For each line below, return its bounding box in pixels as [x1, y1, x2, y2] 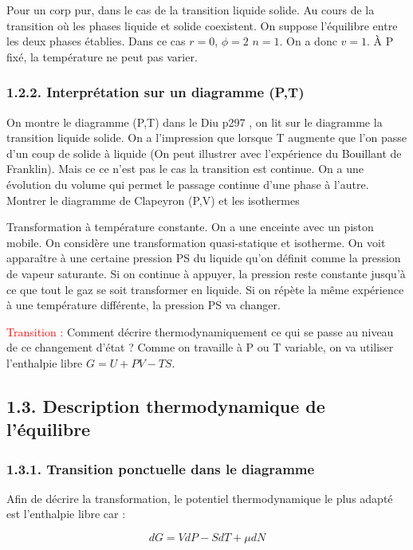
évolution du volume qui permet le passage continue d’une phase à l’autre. [6, 175, 369, 192]
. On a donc [279, 33, 337, 49]
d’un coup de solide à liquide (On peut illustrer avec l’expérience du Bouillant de [6, 144, 402, 161]
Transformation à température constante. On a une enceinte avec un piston [6, 218, 374, 235]
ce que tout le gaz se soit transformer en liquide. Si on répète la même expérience [6, 281, 404, 297]
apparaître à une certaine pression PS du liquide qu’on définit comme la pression [6, 249, 401, 266]
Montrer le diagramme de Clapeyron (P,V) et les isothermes [6, 191, 300, 208]
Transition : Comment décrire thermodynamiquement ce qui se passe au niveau [6, 323, 394, 340]
